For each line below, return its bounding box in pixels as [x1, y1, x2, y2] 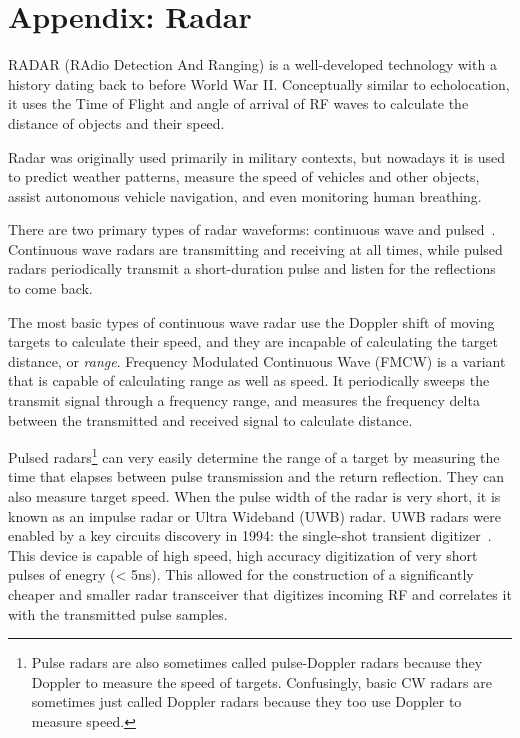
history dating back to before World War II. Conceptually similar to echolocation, [8, 73, 510, 94]
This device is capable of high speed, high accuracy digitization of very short [8, 544, 478, 565]
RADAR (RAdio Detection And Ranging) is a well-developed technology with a [8, 54, 497, 75]
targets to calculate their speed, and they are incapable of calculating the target [8, 331, 498, 352]
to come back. [8, 278, 93, 299]
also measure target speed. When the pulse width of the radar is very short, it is [8, 486, 501, 507]
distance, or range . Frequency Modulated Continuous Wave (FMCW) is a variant [8, 350, 506, 371]
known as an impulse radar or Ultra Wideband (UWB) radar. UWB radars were [8, 505, 501, 526]
